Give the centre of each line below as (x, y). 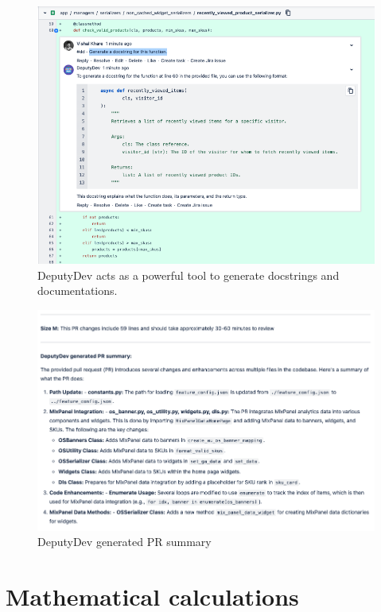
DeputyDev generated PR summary (124, 542)
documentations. (78, 291)
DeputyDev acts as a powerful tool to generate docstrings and (189, 275)
